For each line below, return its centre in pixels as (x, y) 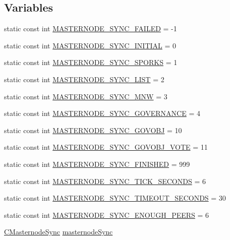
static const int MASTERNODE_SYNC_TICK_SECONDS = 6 (105, 181)
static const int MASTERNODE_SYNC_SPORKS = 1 (91, 62)
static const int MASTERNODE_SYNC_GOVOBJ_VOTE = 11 (106, 147)
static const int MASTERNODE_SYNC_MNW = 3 (86, 96)
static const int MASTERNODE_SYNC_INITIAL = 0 (90, 45)
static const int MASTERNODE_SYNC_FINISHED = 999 (97, 164)
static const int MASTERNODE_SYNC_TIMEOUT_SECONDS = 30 (115, 198)
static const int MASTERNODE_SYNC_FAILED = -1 (91, 28)
